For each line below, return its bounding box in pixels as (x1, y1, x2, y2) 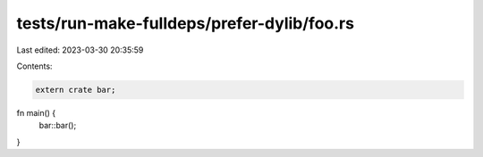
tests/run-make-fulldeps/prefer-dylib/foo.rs (16, 13, 355, 33)
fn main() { (16, 107, 56, 118)
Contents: (16, 61, 53, 71)
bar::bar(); (38, 120, 77, 131)
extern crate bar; (35, 85, 116, 95)
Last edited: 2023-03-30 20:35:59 (16, 45, 144, 55)
